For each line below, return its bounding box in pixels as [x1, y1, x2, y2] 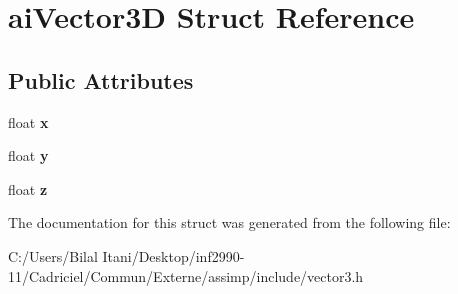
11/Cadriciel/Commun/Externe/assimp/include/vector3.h [8, 265, 364, 286]
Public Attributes [8, 64, 194, 95]
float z [8, 178, 48, 199]
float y [8, 145, 49, 166]
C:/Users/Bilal [8, 245, 98, 266]
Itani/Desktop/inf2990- [102, 245, 245, 266]
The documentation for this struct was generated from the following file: [8, 212, 451, 233]
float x [8, 111, 49, 132]
